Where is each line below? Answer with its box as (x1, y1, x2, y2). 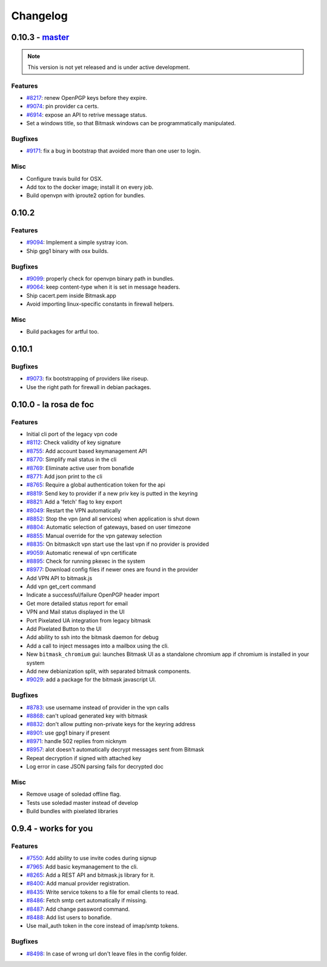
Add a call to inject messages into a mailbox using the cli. (26, 642, 169, 649)
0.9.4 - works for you (11, 823, 93, 833)
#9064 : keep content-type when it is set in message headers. (26, 283, 180, 290)
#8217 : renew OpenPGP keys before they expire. (26, 94, 148, 102)
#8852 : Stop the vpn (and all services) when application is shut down (26, 515, 200, 522)
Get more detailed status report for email (26, 600, 128, 607)
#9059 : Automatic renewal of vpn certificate (26, 549, 137, 556)
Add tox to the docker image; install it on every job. (26, 183, 154, 191)
